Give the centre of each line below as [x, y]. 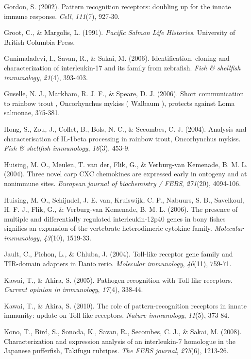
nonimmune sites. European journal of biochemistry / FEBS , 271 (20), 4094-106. [123, 183]
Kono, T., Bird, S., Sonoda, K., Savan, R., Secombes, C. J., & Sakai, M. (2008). [123, 332]
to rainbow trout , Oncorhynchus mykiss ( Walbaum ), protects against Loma [119, 103]
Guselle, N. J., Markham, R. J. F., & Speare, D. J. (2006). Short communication [124, 94]
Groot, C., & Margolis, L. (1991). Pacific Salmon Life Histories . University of [120, 32]
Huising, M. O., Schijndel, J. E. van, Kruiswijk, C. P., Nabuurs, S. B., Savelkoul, [124, 199]
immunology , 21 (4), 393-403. [46, 77]
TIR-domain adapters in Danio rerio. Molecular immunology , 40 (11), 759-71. [118, 264]
